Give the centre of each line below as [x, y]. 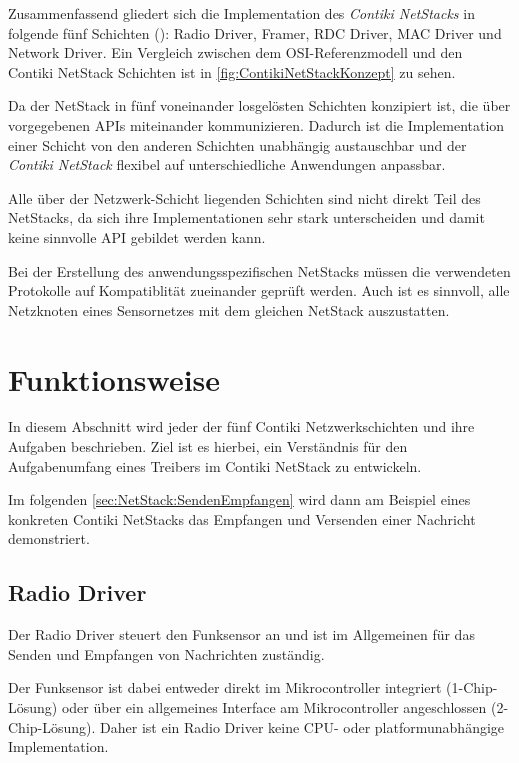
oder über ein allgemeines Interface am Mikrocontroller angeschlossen [274, 706]
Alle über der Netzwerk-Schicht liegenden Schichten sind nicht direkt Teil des [244, 197]
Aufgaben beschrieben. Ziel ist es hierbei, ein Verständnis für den [208, 446]
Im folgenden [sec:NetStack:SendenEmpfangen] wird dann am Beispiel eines [239, 499]
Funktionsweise [114, 378]
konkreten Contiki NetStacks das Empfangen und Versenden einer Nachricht [242, 518]
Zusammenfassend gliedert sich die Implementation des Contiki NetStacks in [241, 13]
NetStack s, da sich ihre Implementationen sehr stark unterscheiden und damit [246, 217]
